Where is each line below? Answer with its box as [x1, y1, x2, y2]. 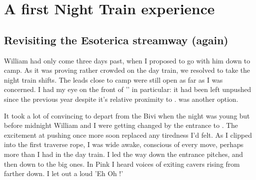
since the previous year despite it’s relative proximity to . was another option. [4, 93, 238, 104]
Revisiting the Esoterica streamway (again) [4, 32, 228, 47]
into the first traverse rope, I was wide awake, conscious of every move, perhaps [4, 139, 244, 150]
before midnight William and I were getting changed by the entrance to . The [4, 120, 238, 130]
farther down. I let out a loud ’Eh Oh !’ [4, 168, 123, 179]
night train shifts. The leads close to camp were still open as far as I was [4, 74, 223, 85]
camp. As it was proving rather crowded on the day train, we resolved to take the [4, 65, 250, 75]
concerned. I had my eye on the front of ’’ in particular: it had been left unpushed [4, 84, 251, 94]
